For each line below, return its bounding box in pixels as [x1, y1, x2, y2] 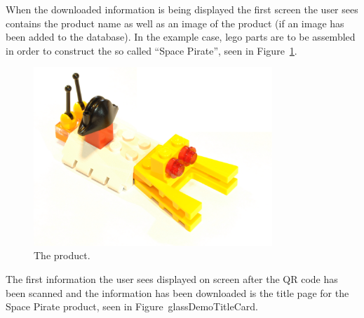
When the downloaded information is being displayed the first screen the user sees [6, 2, 358, 16]
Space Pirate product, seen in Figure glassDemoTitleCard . [6, 299, 258, 314]
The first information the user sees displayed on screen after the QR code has [6, 272, 338, 286]
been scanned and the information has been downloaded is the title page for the [6, 285, 349, 300]
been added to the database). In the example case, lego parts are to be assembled [6, 29, 356, 44]
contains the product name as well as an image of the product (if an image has [6, 15, 344, 30]
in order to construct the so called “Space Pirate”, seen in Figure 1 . [6, 43, 297, 57]
